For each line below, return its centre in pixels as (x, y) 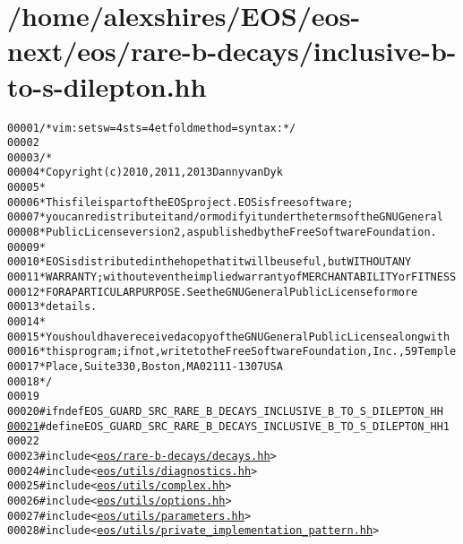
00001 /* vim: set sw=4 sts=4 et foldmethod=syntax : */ (152, 128)
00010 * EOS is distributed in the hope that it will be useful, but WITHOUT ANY (210, 262)
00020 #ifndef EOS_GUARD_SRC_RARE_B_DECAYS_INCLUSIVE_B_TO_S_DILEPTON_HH (225, 411)
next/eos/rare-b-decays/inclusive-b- (232, 51)
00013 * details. (52, 307)
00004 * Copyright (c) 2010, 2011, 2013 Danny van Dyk (145, 173)
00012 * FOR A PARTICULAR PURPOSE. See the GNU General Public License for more (213, 292)
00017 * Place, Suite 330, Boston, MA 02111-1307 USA (145, 367)
